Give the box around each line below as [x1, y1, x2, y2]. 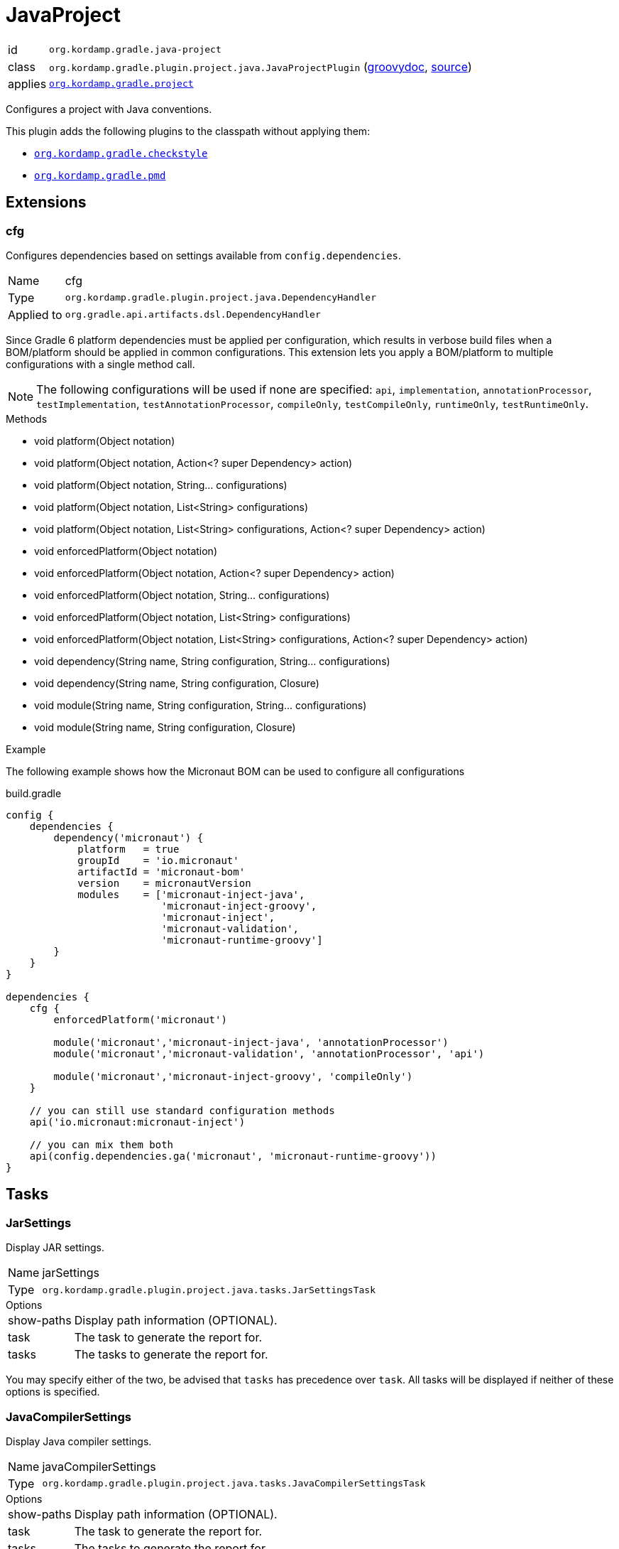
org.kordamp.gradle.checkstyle [34, 147, 208, 159]
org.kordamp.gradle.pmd [34, 169, 166, 181]
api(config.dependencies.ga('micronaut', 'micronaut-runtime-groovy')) [29, 1150, 437, 1162]
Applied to [8, 307, 62, 322]
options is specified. [6, 1386, 100, 1398]
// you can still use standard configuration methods [29, 1104, 335, 1116]
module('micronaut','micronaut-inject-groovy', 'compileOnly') [53, 1070, 413, 1082]
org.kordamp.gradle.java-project [49, 44, 221, 55]
